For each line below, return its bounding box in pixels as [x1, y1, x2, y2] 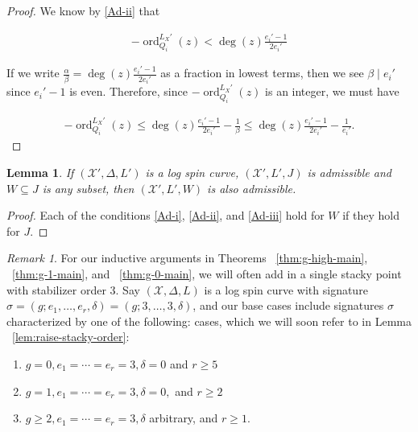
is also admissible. [207, 179, 296, 196]
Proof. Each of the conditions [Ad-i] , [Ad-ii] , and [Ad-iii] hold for [6, 207, 325, 224]
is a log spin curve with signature [204, 281, 368, 298]
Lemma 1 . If [6, 163, 74, 180]
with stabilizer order [6, 281, 106, 298]
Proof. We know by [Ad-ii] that [6, 2, 160, 19]
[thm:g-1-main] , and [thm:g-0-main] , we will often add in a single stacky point [12, 265, 402, 282]
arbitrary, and [149, 409, 218, 426]
